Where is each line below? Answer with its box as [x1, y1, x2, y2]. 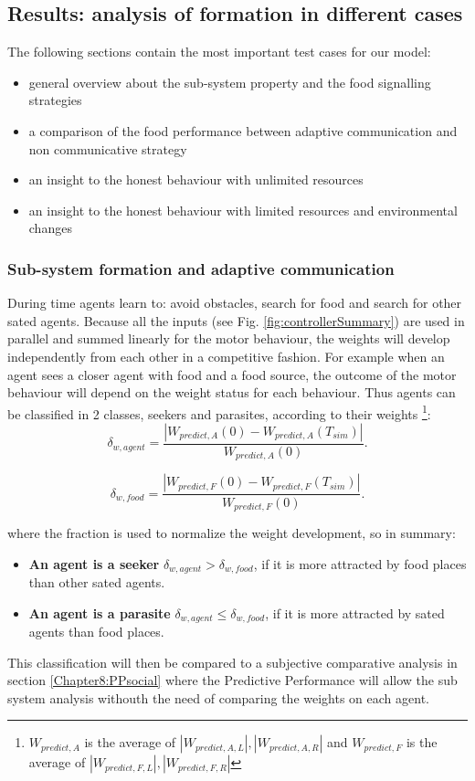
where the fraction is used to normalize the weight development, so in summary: [7, 522, 456, 542]
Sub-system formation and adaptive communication [7, 257, 395, 280]
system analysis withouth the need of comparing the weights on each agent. [7, 688, 429, 707]
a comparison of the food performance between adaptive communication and [28, 121, 458, 140]
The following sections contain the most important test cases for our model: [7, 42, 431, 61]
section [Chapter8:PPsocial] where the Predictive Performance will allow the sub [7, 670, 458, 690]
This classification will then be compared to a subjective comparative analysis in [7, 652, 458, 671]
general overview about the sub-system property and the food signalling [28, 72, 431, 91]
